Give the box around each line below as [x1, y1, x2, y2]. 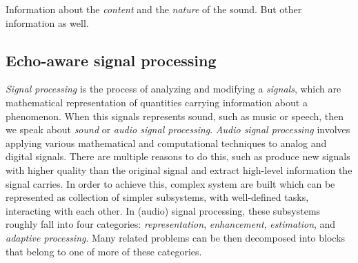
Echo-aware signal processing [6, 49, 217, 70]
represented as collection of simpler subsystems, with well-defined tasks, [6, 190, 309, 204]
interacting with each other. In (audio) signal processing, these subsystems [6, 203, 321, 217]
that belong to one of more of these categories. [6, 244, 202, 258]
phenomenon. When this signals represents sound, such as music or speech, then [6, 108, 344, 123]
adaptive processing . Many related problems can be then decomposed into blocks [6, 230, 346, 244]
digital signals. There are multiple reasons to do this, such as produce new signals [6, 149, 350, 164]
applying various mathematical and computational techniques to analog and [6, 135, 327, 150]
